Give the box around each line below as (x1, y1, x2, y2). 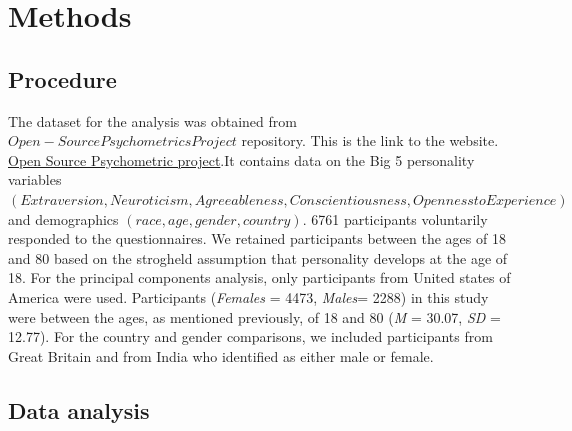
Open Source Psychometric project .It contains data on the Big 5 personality (8, 149, 475, 170)
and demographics (8, 208, 119, 229)
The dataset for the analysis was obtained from (8, 110, 297, 131)
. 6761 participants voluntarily (302, 208, 488, 229)
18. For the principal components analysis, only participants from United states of (8, 267, 511, 288)
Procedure (8, 63, 117, 94)
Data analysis (8, 394, 150, 425)
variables (8, 169, 62, 190)
